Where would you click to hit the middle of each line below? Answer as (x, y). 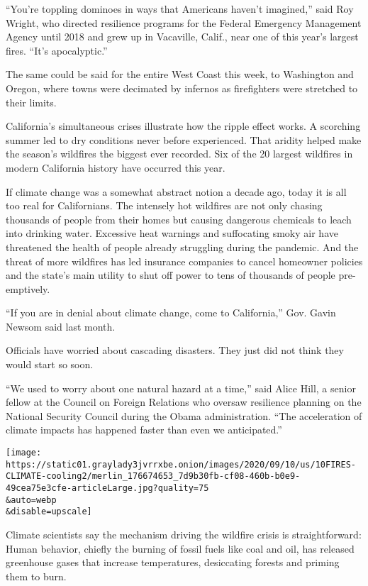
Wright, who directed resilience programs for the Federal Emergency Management (184, 22)
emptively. (28, 288)
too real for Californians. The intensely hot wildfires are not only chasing (164, 205)
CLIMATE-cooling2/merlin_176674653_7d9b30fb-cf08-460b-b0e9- (153, 476)
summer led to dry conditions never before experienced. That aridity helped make (184, 139)
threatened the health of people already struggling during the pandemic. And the (182, 247)
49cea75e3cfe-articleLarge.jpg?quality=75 (107, 488)
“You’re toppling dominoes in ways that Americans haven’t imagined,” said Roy (180, 9)
